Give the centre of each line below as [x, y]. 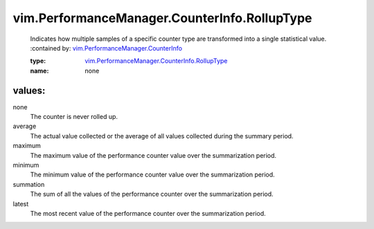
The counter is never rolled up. [74, 117]
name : [39, 71]
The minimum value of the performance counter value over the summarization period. [152, 175]
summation [29, 184]
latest [21, 203]
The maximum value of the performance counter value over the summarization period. [153, 155]
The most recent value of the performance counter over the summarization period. [148, 213]
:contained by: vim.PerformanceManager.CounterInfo [106, 48]
